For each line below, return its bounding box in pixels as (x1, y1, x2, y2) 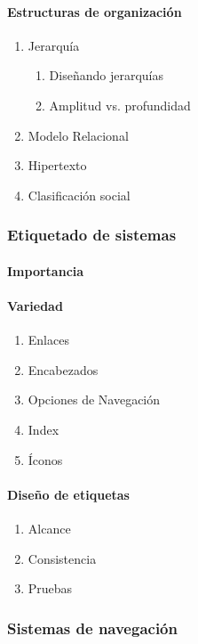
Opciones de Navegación (28, 390, 161, 409)
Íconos (28, 450, 63, 469)
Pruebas (28, 579, 73, 598)
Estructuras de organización (7, 2, 182, 20)
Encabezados (28, 360, 99, 379)
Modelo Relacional (28, 126, 129, 144)
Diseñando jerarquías (49, 66, 163, 85)
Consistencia (28, 549, 97, 567)
